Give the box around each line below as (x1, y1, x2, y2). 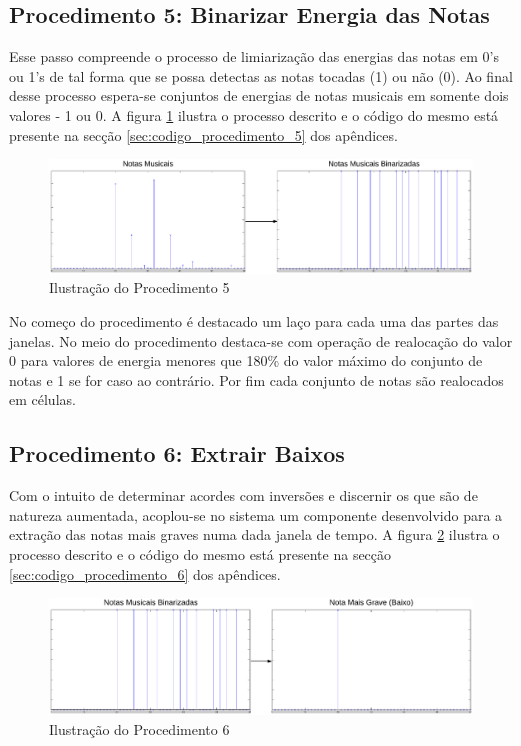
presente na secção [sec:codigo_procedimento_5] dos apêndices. (9, 124, 398, 145)
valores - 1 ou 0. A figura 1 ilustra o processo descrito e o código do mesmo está (9, 104, 499, 125)
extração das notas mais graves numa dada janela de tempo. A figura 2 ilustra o (9, 524, 500, 545)
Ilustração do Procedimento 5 (49, 277, 230, 298)
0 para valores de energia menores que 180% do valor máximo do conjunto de (9, 350, 483, 371)
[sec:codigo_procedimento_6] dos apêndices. (9, 563, 281, 584)
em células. (9, 389, 76, 410)
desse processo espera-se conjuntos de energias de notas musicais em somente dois (9, 85, 509, 106)
